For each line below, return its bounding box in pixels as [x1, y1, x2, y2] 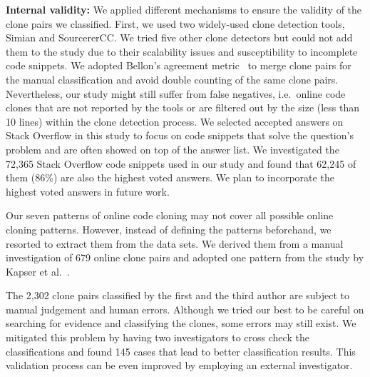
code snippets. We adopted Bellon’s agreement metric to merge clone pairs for [6, 58, 351, 73]
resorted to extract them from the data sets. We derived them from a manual [6, 236, 344, 251]
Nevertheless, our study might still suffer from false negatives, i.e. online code [6, 86, 346, 101]
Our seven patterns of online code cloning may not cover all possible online [6, 208, 334, 223]
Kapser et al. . [6, 263, 70, 278]
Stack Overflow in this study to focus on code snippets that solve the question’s [6, 128, 354, 143]
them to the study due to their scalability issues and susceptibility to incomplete [6, 44, 358, 59]
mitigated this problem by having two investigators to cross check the [6, 330, 309, 345]
